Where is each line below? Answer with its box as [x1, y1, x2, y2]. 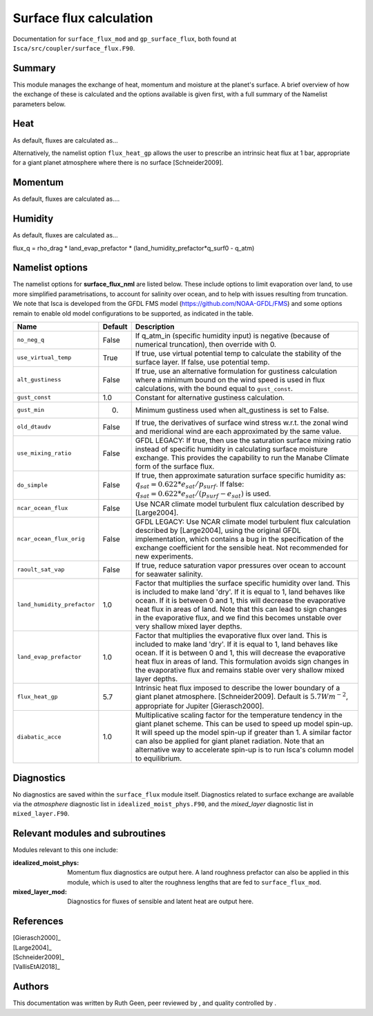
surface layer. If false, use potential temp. [135, 357, 270, 367]
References [12, 916, 64, 927]
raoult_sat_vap [17, 566, 65, 574]
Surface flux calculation [12, 10, 153, 26]
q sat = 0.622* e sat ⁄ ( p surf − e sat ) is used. [135, 489, 271, 500]
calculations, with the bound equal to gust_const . [135, 383, 294, 393]
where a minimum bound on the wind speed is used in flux [135, 374, 325, 384]
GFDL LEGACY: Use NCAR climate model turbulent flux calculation [135, 516, 351, 526]
